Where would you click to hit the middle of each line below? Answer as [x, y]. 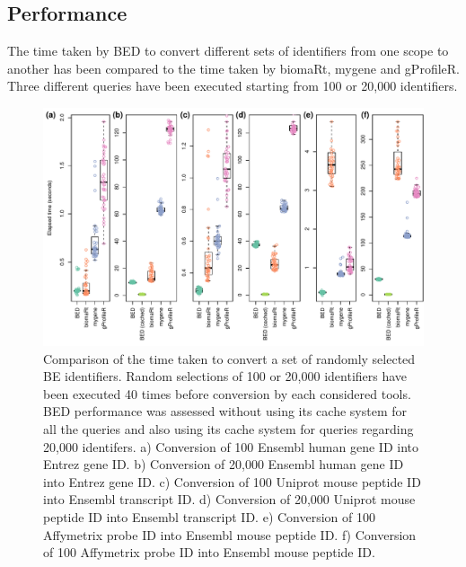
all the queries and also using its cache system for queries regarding [229, 428]
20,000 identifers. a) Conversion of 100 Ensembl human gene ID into [231, 446]
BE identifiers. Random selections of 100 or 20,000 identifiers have [225, 376]
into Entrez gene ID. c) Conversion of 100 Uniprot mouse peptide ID [232, 481]
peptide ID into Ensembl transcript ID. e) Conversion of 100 [209, 516]
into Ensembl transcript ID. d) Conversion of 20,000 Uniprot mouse [229, 499]
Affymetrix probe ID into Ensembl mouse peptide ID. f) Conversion [230, 534]
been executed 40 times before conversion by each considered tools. [227, 393]
